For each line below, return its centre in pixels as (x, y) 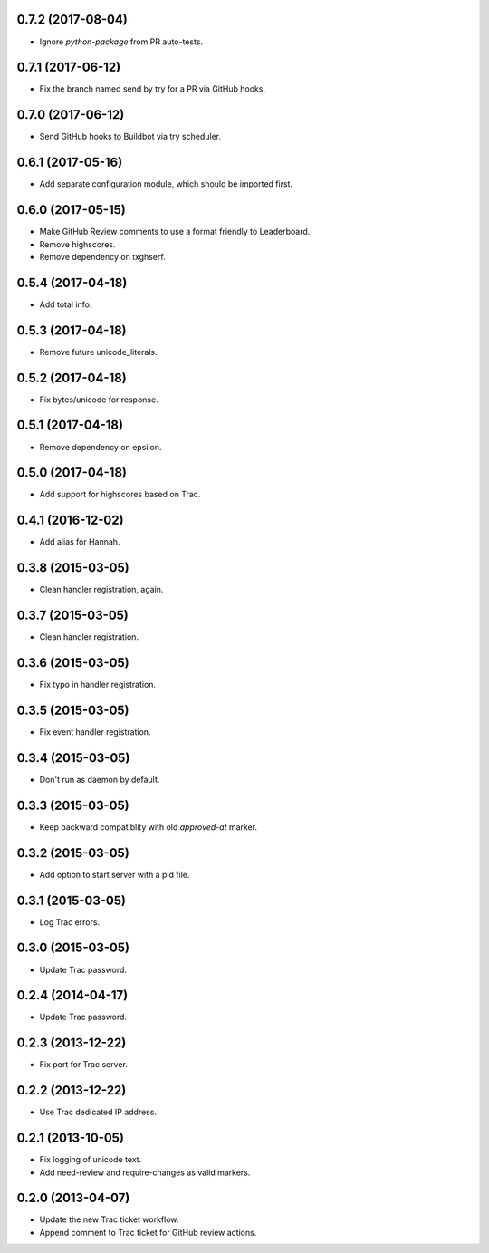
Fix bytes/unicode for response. (99, 400)
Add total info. (66, 304)
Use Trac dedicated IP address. (98, 1112)
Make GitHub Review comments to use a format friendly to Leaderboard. (175, 232)
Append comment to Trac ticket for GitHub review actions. (148, 1232)
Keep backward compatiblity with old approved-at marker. (149, 827)
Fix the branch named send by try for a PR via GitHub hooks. (153, 89)
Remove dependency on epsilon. (101, 447)
